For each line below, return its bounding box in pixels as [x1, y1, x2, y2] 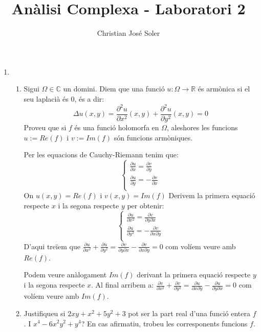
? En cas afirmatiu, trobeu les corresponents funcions [81, 318, 248, 328]
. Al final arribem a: [91, 279, 154, 290]
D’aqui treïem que [24, 241, 80, 251]
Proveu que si [24, 122, 67, 133]
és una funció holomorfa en [74, 122, 159, 133]
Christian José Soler [97, 28, 160, 38]
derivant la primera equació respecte [137, 269, 251, 280]
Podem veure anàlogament [24, 269, 107, 280]
